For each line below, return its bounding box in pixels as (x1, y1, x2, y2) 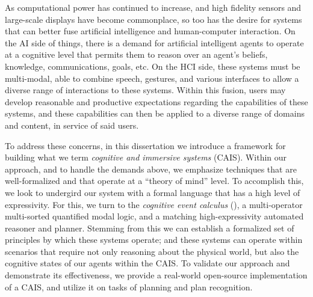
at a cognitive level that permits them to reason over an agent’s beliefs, (5, 48, 268, 61)
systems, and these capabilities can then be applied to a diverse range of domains (5, 107, 305, 120)
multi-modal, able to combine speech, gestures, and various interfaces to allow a (5, 72, 299, 84)
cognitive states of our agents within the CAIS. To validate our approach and (5, 257, 290, 269)
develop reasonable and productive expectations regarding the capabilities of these (5, 95, 308, 108)
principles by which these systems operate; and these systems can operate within (5, 233, 303, 246)
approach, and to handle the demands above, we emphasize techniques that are (5, 162, 297, 175)
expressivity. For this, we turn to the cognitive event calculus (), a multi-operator (5, 198, 303, 210)
